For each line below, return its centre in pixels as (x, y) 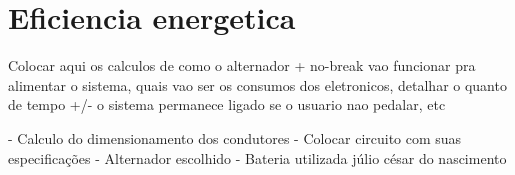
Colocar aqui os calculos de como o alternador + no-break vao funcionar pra (242, 65)
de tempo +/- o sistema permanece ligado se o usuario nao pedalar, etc (227, 104)
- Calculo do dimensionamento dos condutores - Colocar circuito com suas (235, 137)
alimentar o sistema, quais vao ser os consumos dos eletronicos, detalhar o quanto (257, 84)
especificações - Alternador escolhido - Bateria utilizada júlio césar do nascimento (257, 157)
